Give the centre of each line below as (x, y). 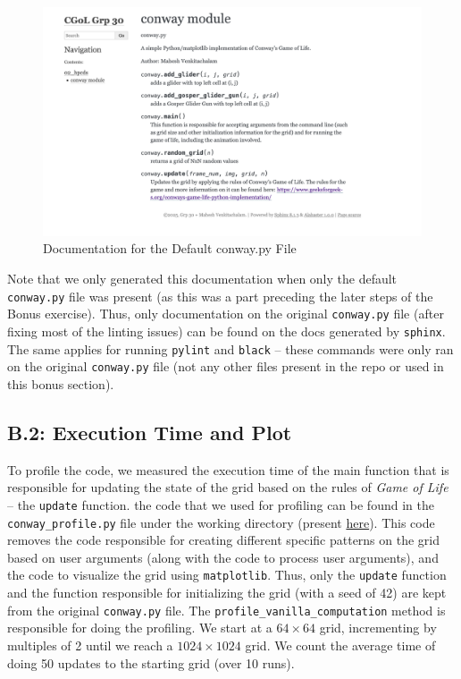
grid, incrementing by (378, 628)
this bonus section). (61, 383)
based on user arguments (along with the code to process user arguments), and (223, 557)
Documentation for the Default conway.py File (170, 248)
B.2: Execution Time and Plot (150, 432)
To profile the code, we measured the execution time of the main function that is (228, 469)
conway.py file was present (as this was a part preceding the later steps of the (220, 296)
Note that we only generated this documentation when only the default (202, 279)
